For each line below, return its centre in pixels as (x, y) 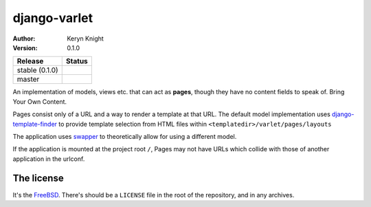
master (28, 79)
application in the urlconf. (49, 159)
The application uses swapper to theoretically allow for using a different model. (125, 136)
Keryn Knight (86, 39)
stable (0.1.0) (37, 70)
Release (30, 61)
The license (38, 178)
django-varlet (53, 18)
